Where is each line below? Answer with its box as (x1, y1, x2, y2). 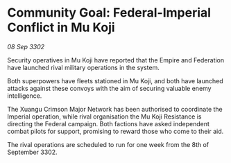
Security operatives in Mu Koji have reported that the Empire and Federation (7, 55, 225, 64)
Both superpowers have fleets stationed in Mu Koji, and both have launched (7, 76, 223, 85)
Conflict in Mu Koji (7, 19, 116, 35)
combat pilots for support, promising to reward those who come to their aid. (7, 127, 224, 135)
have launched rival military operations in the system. (7, 63, 160, 71)
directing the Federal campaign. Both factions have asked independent (7, 119, 210, 128)
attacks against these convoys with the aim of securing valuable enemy (7, 84, 212, 92)
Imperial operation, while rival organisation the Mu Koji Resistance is (7, 112, 202, 121)
